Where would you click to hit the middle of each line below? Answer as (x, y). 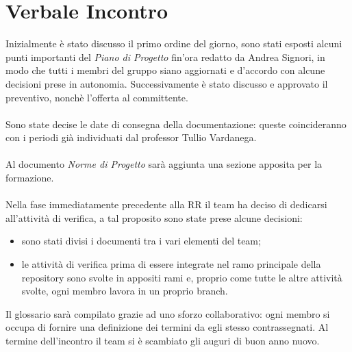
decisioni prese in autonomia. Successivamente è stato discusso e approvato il (167, 83)
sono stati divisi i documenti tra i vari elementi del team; (141, 241)
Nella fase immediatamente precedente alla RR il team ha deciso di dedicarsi (166, 204)
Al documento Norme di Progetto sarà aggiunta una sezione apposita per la (164, 164)
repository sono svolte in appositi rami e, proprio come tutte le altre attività (182, 277)
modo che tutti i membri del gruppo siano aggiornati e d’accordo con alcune (165, 70)
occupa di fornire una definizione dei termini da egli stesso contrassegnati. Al (167, 327)
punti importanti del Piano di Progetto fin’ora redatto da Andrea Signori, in (165, 56)
